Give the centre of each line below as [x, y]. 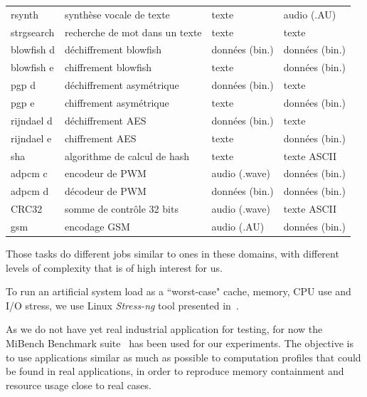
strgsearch [33, 32]
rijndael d [32, 120]
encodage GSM [97, 226]
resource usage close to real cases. [79, 385]
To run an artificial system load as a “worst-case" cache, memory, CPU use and [179, 291]
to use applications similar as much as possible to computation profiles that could [183, 357]
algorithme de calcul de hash [127, 155]
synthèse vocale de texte [117, 14]
